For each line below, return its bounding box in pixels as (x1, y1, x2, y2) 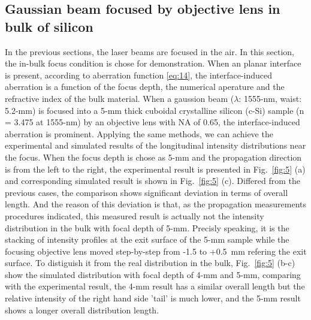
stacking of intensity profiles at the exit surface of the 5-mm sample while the (5, 233, 289, 246)
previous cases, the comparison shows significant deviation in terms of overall (5, 186, 288, 198)
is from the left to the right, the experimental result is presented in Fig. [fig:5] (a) (5, 162, 306, 175)
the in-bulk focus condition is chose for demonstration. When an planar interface (5, 57, 301, 70)
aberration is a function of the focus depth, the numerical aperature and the (5, 80, 285, 93)
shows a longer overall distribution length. (5, 303, 159, 316)
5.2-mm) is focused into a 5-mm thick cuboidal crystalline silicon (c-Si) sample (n (5, 104, 304, 116)
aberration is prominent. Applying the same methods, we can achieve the (5, 127, 273, 140)
